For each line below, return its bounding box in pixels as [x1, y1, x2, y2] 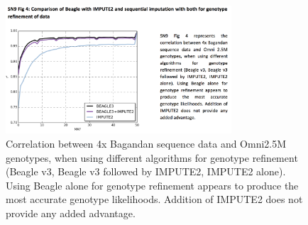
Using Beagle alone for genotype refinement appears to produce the [6, 177, 299, 192]
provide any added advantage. [6, 205, 136, 220]
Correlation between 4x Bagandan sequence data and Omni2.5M [6, 136, 287, 151]
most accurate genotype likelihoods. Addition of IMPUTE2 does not [6, 192, 303, 207]
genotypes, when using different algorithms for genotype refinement [6, 150, 298, 165]
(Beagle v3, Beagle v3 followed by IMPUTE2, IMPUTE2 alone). [6, 164, 286, 179]
